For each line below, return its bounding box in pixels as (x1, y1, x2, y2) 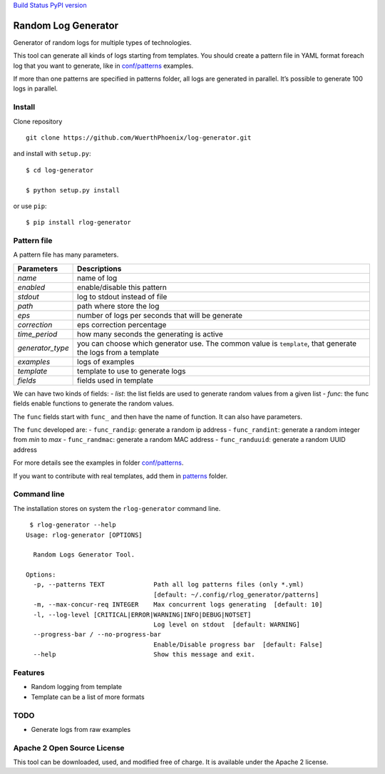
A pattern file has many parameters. (13, 250, 119, 259)
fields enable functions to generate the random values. (13, 399, 175, 408)
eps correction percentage (77, 319, 167, 329)
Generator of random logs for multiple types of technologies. (13, 38, 192, 46)
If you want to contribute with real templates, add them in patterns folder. (13, 471, 228, 480)
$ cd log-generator (26, 166, 94, 174)
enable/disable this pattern (77, 282, 168, 292)
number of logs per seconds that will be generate (77, 310, 242, 320)
